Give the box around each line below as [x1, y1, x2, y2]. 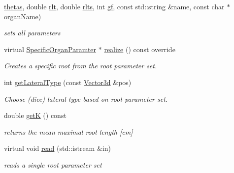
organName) [4, 11, 41, 21]
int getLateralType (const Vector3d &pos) [4, 77, 132, 87]
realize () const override [104, 44, 175, 54]
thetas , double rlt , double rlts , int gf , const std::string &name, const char [4, 1, 225, 11]
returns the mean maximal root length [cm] [4, 126, 133, 137]
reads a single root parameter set [4, 159, 102, 170]
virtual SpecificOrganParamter [4, 44, 97, 54]
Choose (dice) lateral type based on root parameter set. [4, 93, 168, 104]
